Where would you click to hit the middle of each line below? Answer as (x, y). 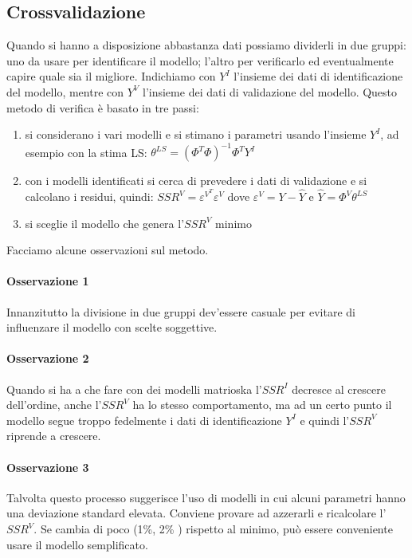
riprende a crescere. (54, 436)
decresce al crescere (339, 389)
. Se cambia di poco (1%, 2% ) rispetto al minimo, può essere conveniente (213, 529)
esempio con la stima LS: (86, 152)
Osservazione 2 (48, 358)
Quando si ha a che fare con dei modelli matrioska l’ (134, 389)
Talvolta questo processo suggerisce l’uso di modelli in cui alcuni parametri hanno (206, 497)
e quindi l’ (325, 420)
